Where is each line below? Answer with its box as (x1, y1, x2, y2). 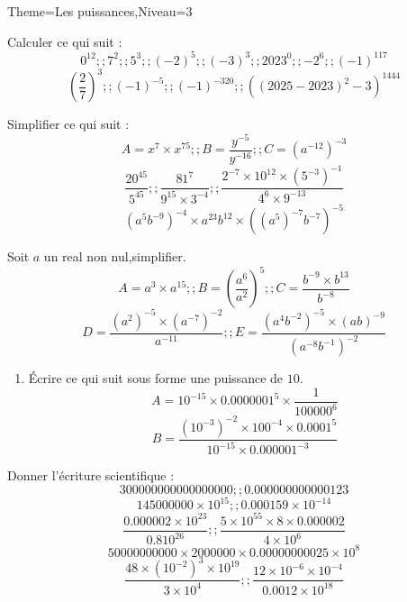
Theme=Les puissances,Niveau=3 (7, 2, 193, 20)
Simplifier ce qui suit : (7, 114, 130, 133)
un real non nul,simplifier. (43, 247, 186, 266)
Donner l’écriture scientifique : (7, 466, 175, 485)
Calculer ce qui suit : (7, 32, 122, 50)
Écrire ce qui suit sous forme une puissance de (28, 369, 284, 388)
